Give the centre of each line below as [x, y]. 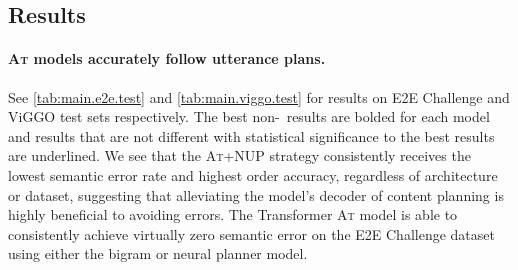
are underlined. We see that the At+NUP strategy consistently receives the [239, 155]
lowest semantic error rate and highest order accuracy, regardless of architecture [253, 174]
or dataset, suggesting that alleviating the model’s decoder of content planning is [256, 194]
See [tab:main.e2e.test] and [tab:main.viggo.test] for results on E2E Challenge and [259, 96]
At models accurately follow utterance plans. [167, 58]
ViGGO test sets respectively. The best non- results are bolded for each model [249, 116]
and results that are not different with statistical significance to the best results [251, 135]
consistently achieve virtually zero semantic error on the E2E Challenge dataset [251, 233]
